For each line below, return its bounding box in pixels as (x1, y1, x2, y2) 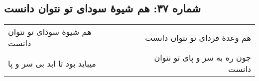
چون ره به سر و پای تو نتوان (154, 52, 251, 64)
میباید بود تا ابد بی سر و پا (8, 57, 96, 69)
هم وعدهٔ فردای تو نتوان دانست (145, 31, 251, 43)
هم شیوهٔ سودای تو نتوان (8, 26, 92, 38)
